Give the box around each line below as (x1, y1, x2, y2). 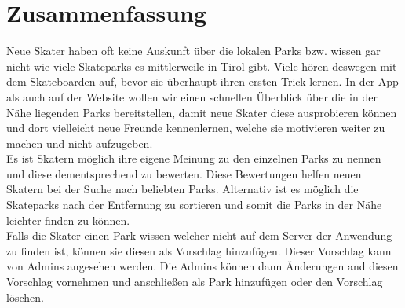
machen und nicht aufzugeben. (6, 134, 153, 151)
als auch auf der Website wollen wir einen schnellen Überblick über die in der (6, 88, 378, 104)
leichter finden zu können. (6, 211, 130, 228)
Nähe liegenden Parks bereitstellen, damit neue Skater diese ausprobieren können (6, 104, 397, 120)
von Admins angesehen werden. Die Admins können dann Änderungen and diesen (6, 258, 399, 274)
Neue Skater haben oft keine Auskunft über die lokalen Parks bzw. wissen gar (6, 42, 381, 59)
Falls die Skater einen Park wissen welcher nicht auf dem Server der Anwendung (6, 227, 392, 244)
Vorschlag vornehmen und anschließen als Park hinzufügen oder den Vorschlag (6, 273, 383, 290)
